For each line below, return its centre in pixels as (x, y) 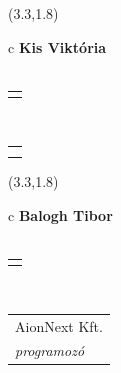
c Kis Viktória (57, 46)
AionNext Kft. (59, 325)
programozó (50, 350)
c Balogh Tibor (60, 214)
